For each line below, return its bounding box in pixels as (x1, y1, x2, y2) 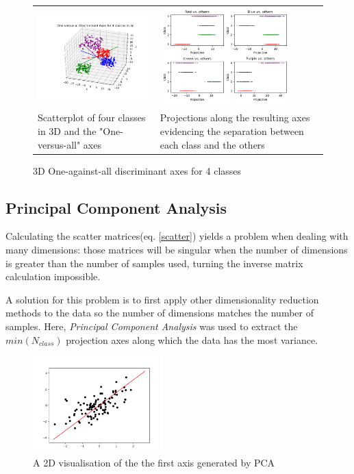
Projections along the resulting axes (160, 110, 310, 125)
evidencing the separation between (160, 123, 304, 138)
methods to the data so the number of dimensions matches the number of (5, 305, 314, 320)
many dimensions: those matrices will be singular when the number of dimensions (5, 242, 348, 256)
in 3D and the (38, 123, 97, 138)
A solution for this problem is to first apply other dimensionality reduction (5, 292, 319, 306)
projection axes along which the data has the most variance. (66, 332, 318, 347)
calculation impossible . (5, 269, 101, 284)
